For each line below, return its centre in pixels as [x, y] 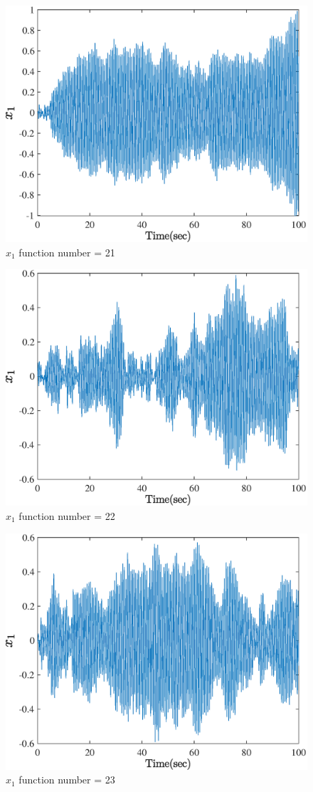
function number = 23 [67, 780]
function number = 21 [67, 252]
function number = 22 [67, 515]
